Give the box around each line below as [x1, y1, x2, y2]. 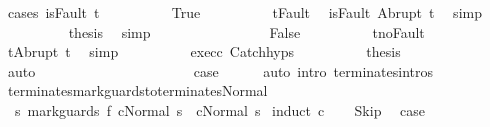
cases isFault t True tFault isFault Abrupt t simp [7, 2, 482, 22]
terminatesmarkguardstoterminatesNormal [7, 80, 268, 101]
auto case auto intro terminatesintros [7, 60, 433, 81]
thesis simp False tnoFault [68, 21, 425, 42]
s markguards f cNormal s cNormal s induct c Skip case [14, 99, 426, 120]
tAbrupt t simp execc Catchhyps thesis [7, 41, 401, 62]
